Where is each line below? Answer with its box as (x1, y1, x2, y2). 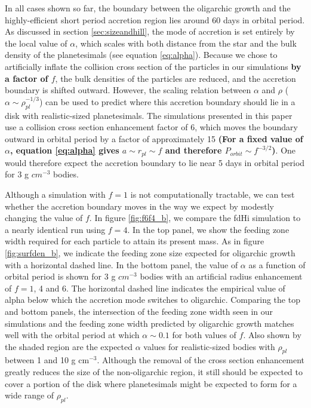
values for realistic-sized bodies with (143, 340, 275, 352)
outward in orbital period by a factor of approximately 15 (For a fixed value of (5, 132, 303, 145)
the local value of (5, 36, 67, 49)
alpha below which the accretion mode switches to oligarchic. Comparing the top (5, 293, 300, 306)
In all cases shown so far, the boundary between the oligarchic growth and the (5, 2, 291, 14)
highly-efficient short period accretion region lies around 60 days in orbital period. (5, 13, 305, 26)
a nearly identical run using (5, 223, 106, 235)
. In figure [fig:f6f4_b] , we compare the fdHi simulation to (89, 211, 301, 224)
